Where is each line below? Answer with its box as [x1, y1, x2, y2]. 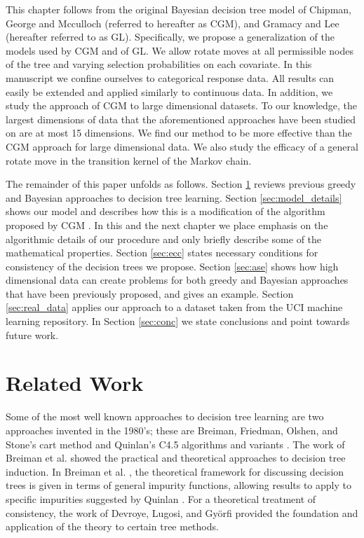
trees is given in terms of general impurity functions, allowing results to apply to [6, 478, 351, 492]
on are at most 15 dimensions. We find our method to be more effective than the [6, 125, 352, 140]
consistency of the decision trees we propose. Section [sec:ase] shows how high [6, 258, 339, 273]
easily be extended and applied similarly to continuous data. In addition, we [6, 84, 333, 99]
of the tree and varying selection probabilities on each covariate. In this [6, 57, 312, 71]
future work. [6, 327, 59, 342]
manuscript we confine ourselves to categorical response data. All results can [6, 70, 335, 85]
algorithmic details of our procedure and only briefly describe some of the [6, 231, 322, 246]
